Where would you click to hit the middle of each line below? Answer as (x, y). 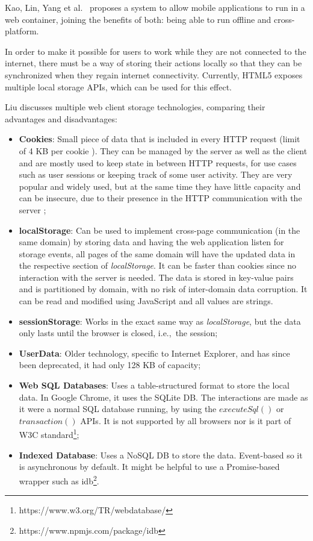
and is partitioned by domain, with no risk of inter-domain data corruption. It (163, 289)
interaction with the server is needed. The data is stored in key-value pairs (156, 277)
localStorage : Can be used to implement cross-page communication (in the (160, 230)
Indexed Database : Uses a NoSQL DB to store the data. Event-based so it (161, 455)
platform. (22, 31)
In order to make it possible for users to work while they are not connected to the (156, 51)
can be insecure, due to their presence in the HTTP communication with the (160, 198)
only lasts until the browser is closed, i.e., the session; (118, 333)
